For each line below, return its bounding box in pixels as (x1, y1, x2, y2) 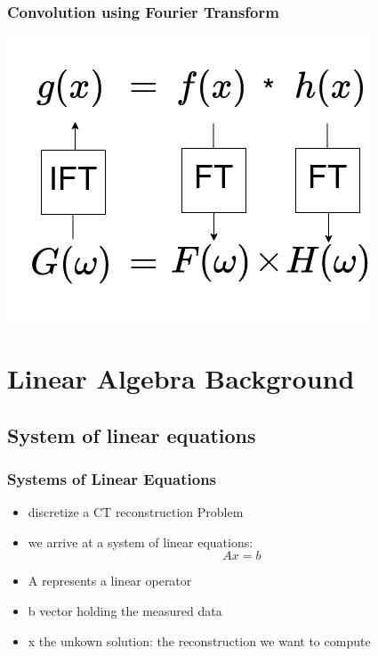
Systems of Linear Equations (7, 467, 217, 489)
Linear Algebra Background (7, 360, 355, 396)
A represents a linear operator (28, 571, 192, 590)
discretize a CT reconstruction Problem (28, 503, 244, 521)
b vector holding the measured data (28, 601, 222, 619)
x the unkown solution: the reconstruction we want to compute (28, 631, 371, 650)
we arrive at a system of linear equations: (28, 532, 253, 551)
